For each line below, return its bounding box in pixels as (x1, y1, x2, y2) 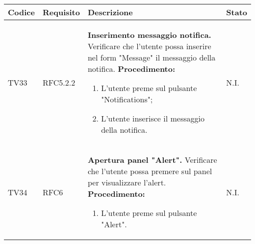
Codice (8, 6, 35, 18)
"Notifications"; (101, 93, 153, 105)
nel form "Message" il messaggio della (87, 52, 216, 63)
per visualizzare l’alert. (87, 177, 166, 188)
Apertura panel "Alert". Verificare (87, 154, 217, 165)
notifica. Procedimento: (87, 63, 176, 74)
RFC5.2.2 (42, 76, 76, 88)
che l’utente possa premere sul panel (87, 165, 212, 177)
